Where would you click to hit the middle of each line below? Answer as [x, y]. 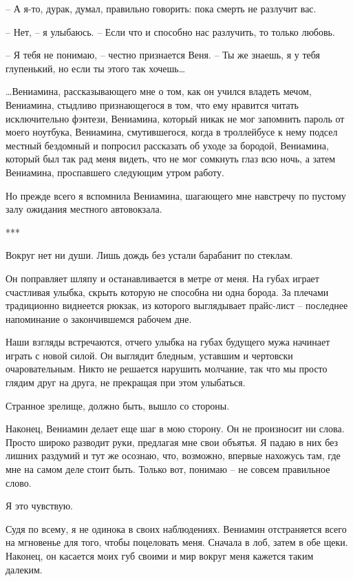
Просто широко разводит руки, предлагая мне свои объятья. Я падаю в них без [172, 442]
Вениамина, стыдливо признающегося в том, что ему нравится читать [152, 104]
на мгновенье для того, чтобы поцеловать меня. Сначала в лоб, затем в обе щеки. [177, 542]
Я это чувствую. [39, 506]
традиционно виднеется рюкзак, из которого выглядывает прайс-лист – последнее [177, 305]
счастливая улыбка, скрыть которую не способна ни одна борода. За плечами [167, 292]
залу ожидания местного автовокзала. [84, 209]
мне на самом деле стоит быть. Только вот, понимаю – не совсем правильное [168, 469]
